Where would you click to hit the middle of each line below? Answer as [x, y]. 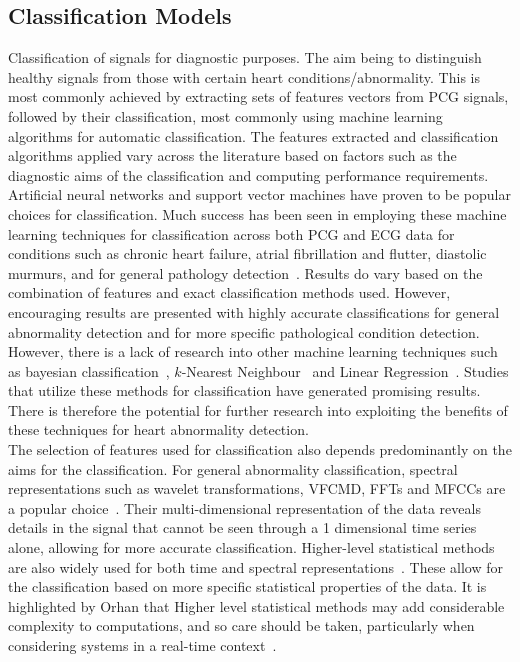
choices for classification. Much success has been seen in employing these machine [257, 213]
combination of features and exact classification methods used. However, [229, 292]
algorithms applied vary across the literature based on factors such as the [232, 155]
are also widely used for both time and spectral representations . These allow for [255, 566]
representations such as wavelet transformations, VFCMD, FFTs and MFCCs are [257, 488]
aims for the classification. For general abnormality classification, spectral [233, 468]
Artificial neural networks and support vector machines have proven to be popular [259, 194]
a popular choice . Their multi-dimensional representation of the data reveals [244, 507]
